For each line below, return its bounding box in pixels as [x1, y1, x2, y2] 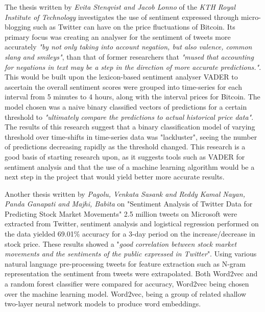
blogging [5, 21, 31, 32]
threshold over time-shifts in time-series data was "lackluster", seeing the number [5, 131, 257, 142]
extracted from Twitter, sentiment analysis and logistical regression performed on [5, 218, 259, 229]
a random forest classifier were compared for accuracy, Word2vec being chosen [5, 278, 249, 289]
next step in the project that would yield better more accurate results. [5, 171, 225, 182]
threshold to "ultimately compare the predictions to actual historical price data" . [5, 111, 254, 122]
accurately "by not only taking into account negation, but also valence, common [5, 41, 252, 52]
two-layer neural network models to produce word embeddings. [5, 298, 201, 309]
